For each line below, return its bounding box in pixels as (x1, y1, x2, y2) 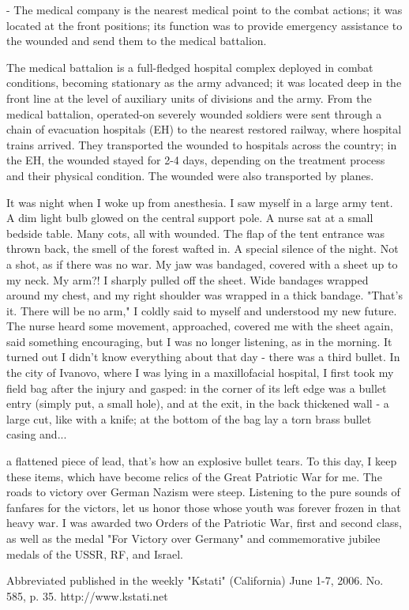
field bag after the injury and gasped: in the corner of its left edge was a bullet (6, 379, 387, 396)
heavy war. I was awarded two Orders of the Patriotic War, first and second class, (6, 514, 403, 531)
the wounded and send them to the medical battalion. (6, 32, 267, 49)
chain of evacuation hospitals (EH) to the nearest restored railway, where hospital (6, 121, 402, 137)
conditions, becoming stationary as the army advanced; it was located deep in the (6, 74, 402, 91)
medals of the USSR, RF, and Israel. (6, 545, 183, 562)
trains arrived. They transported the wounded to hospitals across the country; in (6, 136, 397, 152)
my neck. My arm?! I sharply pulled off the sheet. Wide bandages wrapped (6, 271, 369, 288)
